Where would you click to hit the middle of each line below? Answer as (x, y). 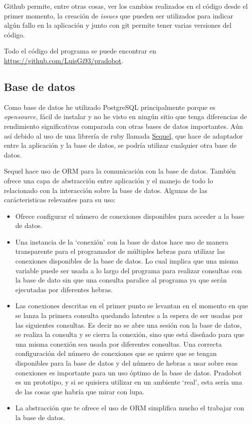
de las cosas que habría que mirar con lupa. (80, 391)
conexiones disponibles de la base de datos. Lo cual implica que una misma (127, 261)
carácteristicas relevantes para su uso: (60, 200)
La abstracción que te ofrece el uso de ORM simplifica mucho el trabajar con (130, 408)
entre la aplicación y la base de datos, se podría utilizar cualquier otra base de (120, 145)
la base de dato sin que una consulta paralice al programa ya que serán (121, 280)
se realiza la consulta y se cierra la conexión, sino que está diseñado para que (130, 334)
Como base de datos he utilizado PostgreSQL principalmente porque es (110, 107)
